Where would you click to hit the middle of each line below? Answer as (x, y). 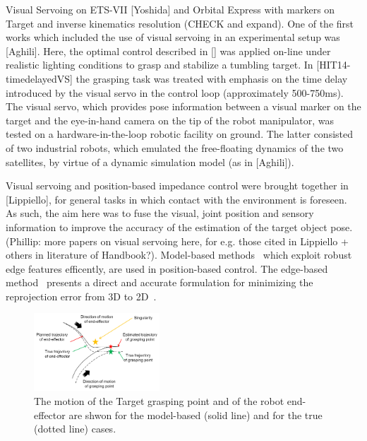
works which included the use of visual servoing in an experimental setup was (173, 37)
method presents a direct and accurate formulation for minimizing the (160, 282)
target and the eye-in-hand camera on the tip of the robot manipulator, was (170, 120)
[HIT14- (333, 65)
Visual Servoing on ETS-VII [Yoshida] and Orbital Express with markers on (170, 9)
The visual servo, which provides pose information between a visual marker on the (183, 106)
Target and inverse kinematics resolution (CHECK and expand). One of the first (180, 23)
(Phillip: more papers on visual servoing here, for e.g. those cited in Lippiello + (177, 241)
